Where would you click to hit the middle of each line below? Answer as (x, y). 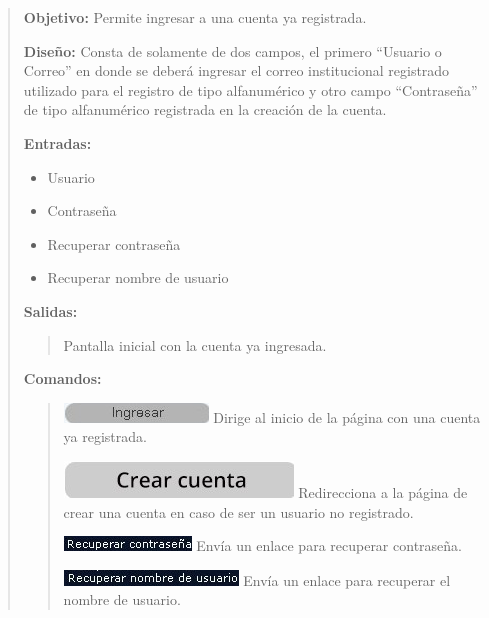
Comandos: (62, 378)
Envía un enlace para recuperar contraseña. (329, 545)
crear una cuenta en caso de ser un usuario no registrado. (238, 511)
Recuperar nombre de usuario (138, 277)
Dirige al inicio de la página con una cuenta (347, 416)
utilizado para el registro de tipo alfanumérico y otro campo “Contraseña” (250, 89)
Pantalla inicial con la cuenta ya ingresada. (195, 344)
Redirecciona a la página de (383, 491)
